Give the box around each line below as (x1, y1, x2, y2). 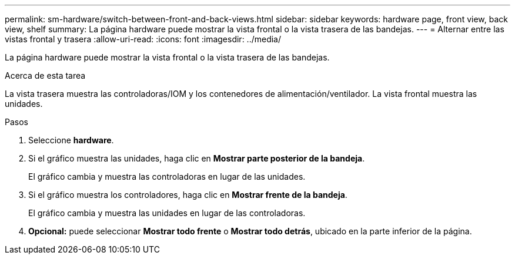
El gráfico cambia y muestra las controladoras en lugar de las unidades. (28, 171, 306, 181)
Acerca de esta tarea (5, 70, 86, 80)
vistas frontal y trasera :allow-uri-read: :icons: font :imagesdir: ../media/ (5, 34, 282, 44)
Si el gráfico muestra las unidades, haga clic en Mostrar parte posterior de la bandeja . (28, 153, 365, 163)
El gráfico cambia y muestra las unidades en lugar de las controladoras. (28, 208, 306, 218)
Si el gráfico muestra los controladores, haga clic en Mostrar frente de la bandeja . (28, 190, 347, 200)
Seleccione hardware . (28, 135, 114, 145)
